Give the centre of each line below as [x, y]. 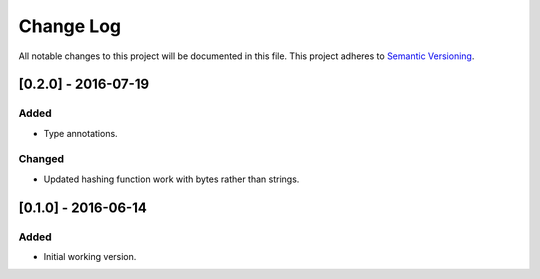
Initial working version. [90, 256]
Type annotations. [81, 133]
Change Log [70, 26]
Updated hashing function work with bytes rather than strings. [171, 179]
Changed [41, 159]
